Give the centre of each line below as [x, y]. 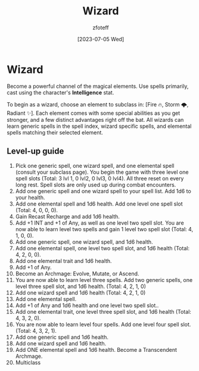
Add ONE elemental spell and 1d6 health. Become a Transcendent [96, 349]
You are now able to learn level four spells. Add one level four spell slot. [103, 324]
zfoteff [101, 27]
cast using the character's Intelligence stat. [60, 92]
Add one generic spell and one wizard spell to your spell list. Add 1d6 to [103, 191]
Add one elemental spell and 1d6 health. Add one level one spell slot [99, 204]
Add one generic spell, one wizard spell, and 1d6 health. [84, 242]
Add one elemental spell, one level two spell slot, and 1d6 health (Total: [102, 248]
